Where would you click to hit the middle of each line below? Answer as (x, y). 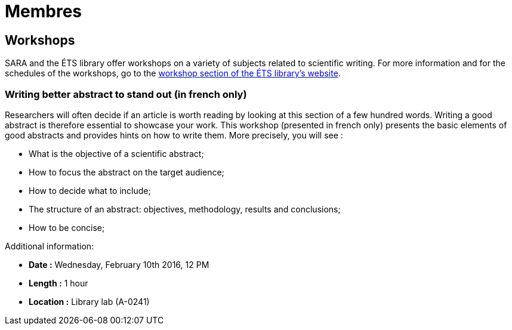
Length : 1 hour (58, 283)
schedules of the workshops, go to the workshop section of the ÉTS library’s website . (173, 73)
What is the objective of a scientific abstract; (116, 153)
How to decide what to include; (90, 190)
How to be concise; (67, 227)
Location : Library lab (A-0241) (89, 301)
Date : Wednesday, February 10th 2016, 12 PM (119, 264)
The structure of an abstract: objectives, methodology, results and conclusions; (185, 209)
